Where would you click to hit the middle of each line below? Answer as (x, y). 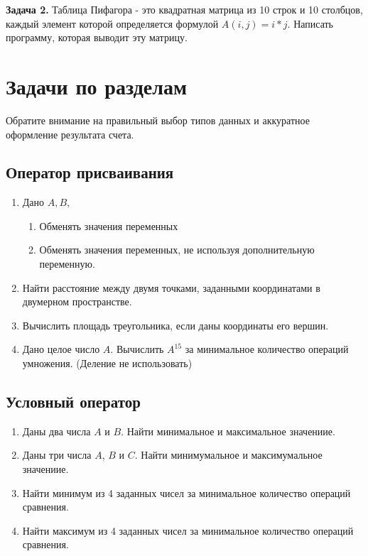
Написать (314, 23)
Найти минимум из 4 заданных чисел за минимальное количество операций (186, 492)
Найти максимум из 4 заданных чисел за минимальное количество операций (188, 530)
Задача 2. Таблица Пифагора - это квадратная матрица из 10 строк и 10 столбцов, (184, 9)
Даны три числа (57, 455)
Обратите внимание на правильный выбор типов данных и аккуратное (158, 120)
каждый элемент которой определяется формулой (112, 23)
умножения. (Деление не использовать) (107, 363)
